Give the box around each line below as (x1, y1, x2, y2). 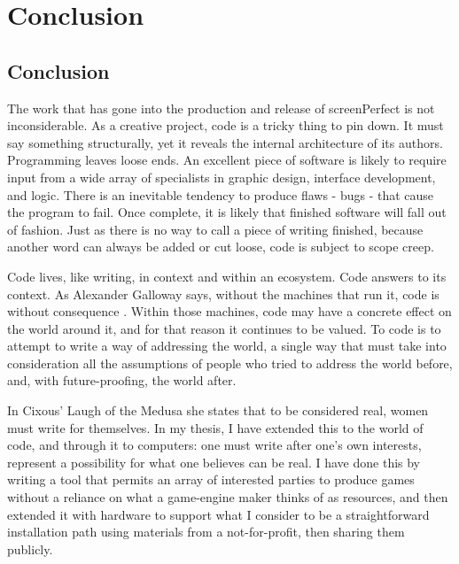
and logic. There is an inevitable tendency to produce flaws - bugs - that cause (7, 185, 434, 204)
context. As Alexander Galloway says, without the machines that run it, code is (7, 284, 440, 303)
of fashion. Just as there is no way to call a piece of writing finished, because (7, 220, 424, 238)
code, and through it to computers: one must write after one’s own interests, (7, 436, 422, 454)
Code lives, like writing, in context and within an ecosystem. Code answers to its (7, 267, 447, 285)
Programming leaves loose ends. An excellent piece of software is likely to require (7, 151, 447, 169)
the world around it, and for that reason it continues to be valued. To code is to (7, 319, 441, 337)
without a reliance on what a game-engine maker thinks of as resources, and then (7, 488, 448, 506)
